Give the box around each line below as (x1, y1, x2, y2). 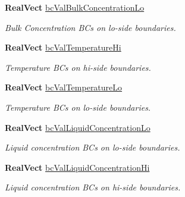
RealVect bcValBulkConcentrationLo (5, 1, 145, 13)
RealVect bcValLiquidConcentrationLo (5, 121, 150, 133)
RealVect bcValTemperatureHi (5, 41, 121, 54)
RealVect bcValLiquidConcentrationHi (5, 161, 150, 173)
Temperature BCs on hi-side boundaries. (5, 61, 151, 73)
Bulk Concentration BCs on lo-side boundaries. (5, 21, 176, 33)
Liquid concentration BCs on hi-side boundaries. (5, 181, 181, 193)
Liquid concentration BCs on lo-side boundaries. (5, 141, 180, 154)
